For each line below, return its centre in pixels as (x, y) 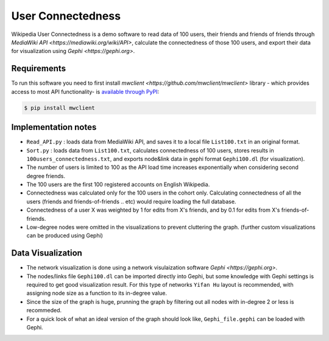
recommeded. (44, 310)
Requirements (39, 69)
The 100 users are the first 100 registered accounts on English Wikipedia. (118, 185)
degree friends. (46, 176)
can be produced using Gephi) (65, 235)
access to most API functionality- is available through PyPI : (85, 92)
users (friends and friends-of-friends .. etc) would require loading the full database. (131, 201)
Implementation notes (54, 127)
